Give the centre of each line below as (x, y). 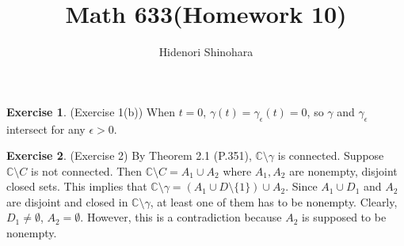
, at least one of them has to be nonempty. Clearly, (274, 201)
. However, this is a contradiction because (181, 217)
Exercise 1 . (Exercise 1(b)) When (91, 111)
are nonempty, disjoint (343, 170)
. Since (301, 186)
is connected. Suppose (331, 155)
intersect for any (46, 129)
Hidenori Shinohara (206, 52)
